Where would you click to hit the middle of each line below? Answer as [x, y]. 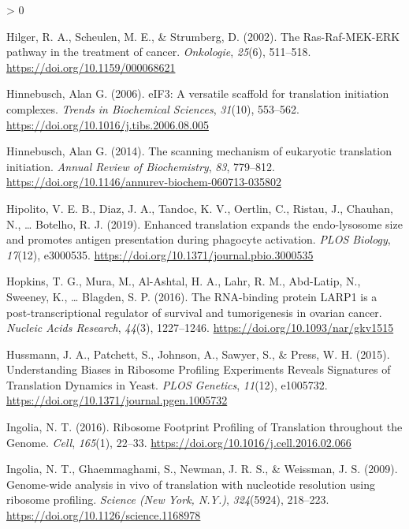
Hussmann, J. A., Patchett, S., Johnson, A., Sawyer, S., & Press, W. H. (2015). [198, 354]
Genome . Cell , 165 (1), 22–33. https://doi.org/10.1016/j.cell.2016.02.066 [179, 442]
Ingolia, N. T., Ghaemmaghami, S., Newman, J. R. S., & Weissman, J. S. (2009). [202, 469]
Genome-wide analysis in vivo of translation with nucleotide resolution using [191, 484]
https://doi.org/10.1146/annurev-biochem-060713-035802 [144, 182]
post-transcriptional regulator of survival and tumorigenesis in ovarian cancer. [194, 312]
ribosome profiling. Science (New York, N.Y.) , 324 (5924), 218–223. [168, 499]
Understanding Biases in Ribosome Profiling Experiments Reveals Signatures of [199, 369]
